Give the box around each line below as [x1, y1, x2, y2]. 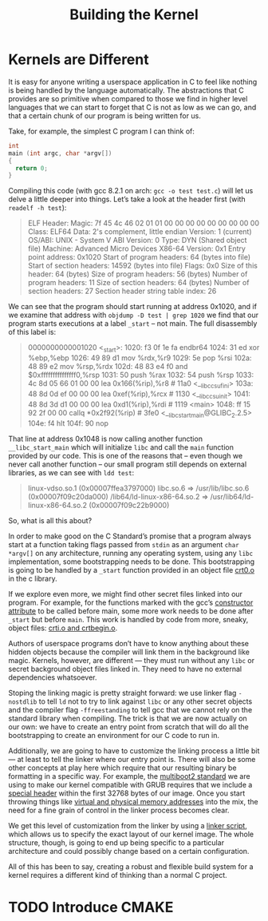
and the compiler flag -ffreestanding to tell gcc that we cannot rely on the [8, 705, 253, 714]
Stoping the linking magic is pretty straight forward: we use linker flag [8, 688, 237, 697]
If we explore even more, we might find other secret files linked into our [8, 589, 243, 598]
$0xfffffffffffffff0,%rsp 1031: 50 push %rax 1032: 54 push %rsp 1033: [27, 370, 254, 380]
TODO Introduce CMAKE [8, 898, 174, 916]
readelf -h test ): [8, 203, 67, 212]
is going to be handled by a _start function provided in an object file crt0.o [8, 565, 255, 574]
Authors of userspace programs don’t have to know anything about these [8, 638, 250, 648]
